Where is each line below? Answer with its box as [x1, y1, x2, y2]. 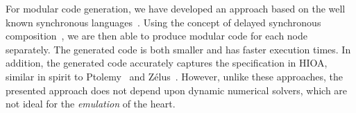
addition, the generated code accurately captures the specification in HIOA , [6, 55, 328, 70]
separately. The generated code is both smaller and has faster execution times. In [6, 42, 351, 56]
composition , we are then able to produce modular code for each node [6, 28, 308, 43]
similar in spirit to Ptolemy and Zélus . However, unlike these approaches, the [6, 69, 344, 83]
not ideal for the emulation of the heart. [6, 96, 176, 111]
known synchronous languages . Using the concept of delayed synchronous [6, 15, 321, 29]
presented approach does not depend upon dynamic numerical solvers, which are [6, 82, 348, 97]
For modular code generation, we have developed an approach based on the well [6, 1, 346, 15]
